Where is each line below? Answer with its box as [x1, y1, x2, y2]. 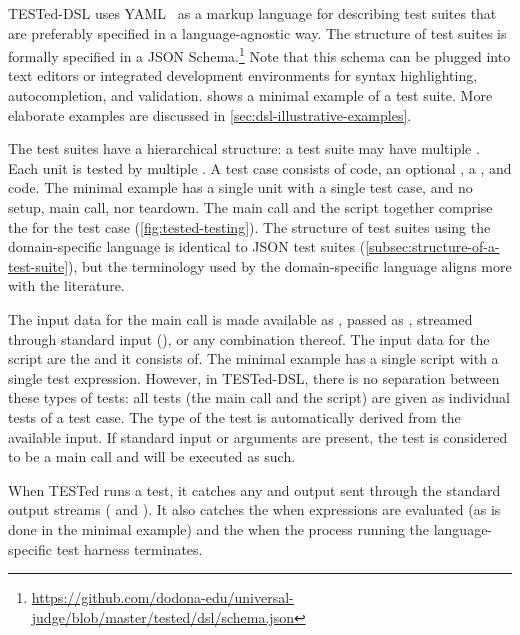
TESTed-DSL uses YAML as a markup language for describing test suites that [8, 3, 497, 23]
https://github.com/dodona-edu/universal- [31, 587, 294, 608]
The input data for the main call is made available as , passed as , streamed [8, 308, 473, 329]
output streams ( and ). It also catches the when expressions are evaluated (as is [8, 499, 501, 520]
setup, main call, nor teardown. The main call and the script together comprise [8, 197, 493, 217]
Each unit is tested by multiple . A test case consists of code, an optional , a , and [8, 157, 512, 178]
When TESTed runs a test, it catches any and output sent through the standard [8, 479, 501, 500]
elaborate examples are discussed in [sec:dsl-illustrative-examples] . [8, 104, 412, 125]
